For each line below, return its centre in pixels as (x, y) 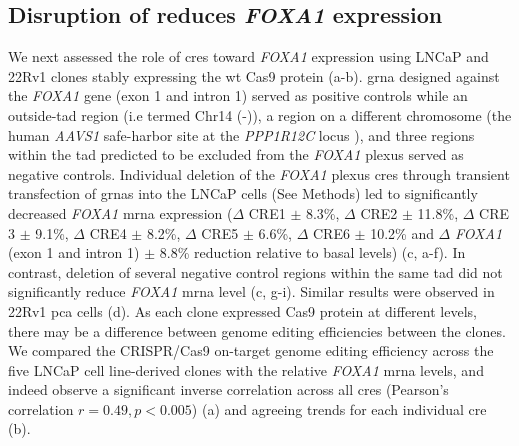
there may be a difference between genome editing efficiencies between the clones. (257, 330)
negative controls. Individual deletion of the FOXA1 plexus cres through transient (259, 173)
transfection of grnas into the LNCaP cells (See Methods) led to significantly (243, 193)
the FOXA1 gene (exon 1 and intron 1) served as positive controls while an (238, 95)
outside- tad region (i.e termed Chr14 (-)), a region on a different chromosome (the (260, 114)
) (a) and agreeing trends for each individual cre (339, 408)
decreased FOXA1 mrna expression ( (120, 212)
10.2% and (402, 232)
